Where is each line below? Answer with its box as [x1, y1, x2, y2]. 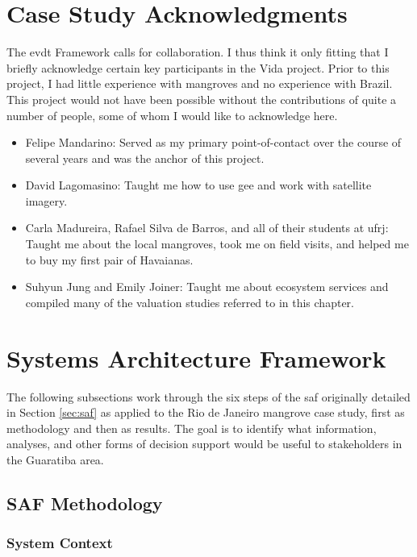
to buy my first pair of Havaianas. [25, 251, 194, 268]
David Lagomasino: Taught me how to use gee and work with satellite [25, 177, 372, 193]
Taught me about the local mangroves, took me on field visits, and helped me [25, 235, 409, 252]
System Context [6, 533, 113, 553]
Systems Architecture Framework [6, 341, 386, 374]
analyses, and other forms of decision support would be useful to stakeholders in [6, 435, 402, 452]
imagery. [25, 192, 68, 209]
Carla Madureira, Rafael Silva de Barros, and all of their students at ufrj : [25, 219, 389, 236]
